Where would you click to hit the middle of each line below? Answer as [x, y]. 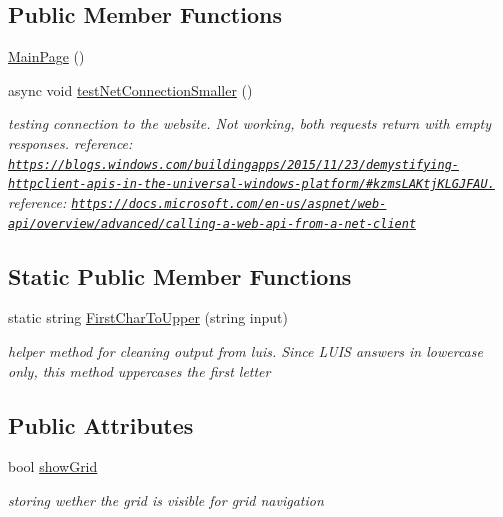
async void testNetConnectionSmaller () [130, 89]
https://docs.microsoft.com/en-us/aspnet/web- [229, 203]
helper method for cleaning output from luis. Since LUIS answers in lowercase [245, 351]
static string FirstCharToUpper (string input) [148, 317]
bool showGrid [53, 466]
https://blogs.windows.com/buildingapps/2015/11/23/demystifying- [234, 164]
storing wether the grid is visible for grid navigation [166, 499]
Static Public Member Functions [180, 275]
